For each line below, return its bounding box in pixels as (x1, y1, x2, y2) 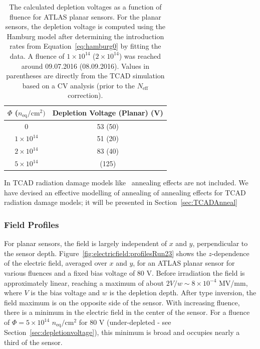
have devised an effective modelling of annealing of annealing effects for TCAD (4, 187, 246, 197)
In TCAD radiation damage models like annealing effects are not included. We (4, 177, 248, 188)
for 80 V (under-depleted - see (79, 317, 171, 327)
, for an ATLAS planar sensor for (133, 258, 235, 268)
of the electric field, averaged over (4, 258, 107, 268)
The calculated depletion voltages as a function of (9, 2, 162, 12)
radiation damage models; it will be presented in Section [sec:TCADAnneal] (4, 197, 238, 207)
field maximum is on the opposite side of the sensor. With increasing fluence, (4, 297, 240, 307)
